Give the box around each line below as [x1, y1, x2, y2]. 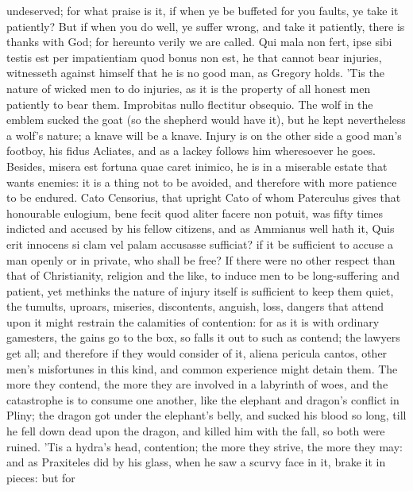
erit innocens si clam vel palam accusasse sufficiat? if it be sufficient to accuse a [6, 235, 394, 252]
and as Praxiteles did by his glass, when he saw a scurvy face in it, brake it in [6, 454, 386, 470]
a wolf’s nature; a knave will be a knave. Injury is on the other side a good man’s [6, 126, 402, 143]
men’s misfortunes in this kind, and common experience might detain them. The [6, 360, 398, 377]
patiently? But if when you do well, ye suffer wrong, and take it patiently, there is [6, 17, 405, 34]
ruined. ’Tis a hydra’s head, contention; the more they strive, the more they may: [6, 438, 403, 454]
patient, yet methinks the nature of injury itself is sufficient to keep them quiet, [6, 282, 394, 299]
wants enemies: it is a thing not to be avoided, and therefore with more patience [6, 173, 397, 190]
